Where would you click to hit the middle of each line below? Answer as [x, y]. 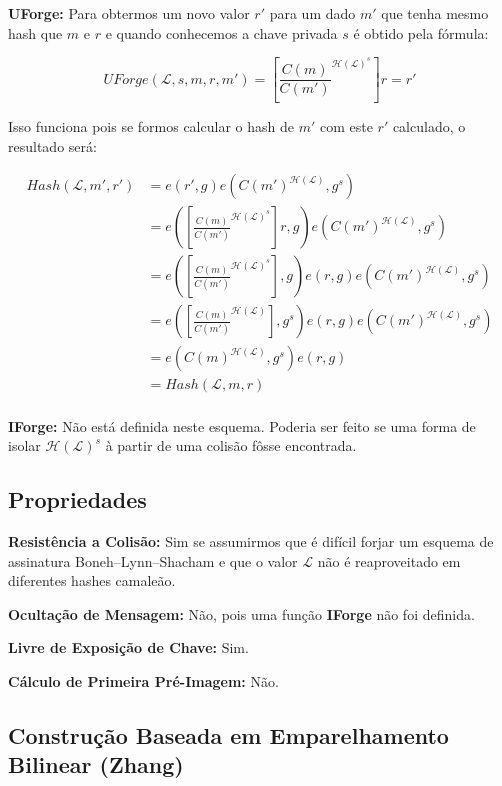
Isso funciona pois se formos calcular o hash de [151, 126]
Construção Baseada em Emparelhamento [228, 734]
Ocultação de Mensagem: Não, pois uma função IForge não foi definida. [241, 613]
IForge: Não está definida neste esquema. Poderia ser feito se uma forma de [242, 425]
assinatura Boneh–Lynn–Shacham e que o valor [153, 560]
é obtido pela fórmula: [421, 32]
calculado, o [429, 126]
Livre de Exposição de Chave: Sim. [128, 647]
